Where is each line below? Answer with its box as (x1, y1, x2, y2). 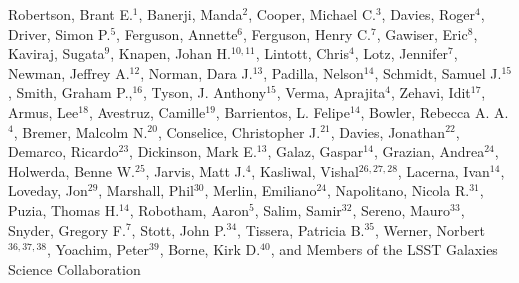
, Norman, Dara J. (140, 62, 253, 83)
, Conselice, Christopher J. (157, 121, 321, 142)
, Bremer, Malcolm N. (13, 121, 148, 142)
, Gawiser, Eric (376, 23, 468, 44)
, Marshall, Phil (98, 180, 194, 201)
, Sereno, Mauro (352, 199, 451, 220)
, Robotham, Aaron (129, 199, 249, 220)
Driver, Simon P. (8, 23, 111, 44)
